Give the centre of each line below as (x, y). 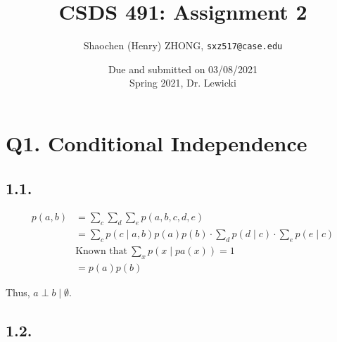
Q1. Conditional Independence (157, 142)
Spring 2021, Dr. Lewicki (183, 83)
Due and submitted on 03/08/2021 (183, 69)
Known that (102, 252)
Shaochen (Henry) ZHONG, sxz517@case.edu (183, 45)
